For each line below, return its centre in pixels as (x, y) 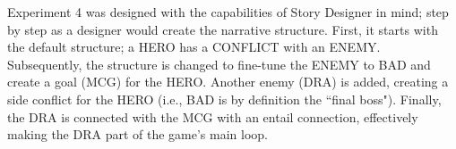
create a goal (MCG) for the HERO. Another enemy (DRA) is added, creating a (228, 82)
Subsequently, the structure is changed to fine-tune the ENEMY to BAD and (219, 64)
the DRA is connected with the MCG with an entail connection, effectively (213, 116)
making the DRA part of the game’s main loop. (138, 134)
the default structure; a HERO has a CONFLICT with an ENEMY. (194, 47)
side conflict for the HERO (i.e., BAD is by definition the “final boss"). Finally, (224, 99)
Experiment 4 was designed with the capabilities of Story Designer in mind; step (228, 12)
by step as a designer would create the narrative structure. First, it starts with (223, 29)
